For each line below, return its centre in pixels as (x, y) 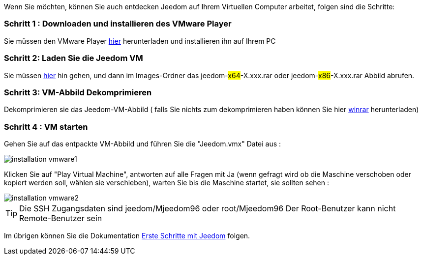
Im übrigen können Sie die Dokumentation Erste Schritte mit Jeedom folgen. (127, 236)
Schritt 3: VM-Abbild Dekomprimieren (78, 92)
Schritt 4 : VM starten (46, 127)
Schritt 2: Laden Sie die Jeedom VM (74, 58)
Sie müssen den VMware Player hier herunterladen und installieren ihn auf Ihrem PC (140, 41)
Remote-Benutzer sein (61, 218)
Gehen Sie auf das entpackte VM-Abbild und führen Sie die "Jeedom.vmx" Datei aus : (143, 144)
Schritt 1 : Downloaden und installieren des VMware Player (118, 24)
